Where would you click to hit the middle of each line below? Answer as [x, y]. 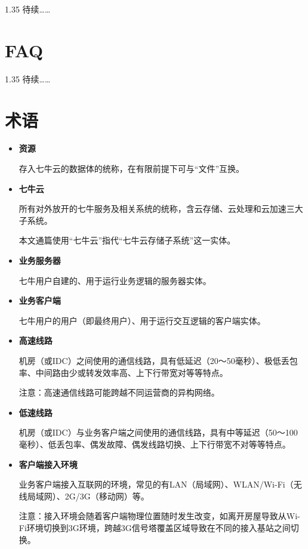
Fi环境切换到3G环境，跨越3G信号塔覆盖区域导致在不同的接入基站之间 [155, 527]
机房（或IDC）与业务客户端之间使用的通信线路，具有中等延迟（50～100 [158, 432]
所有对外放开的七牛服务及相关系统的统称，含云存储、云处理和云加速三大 [161, 209]
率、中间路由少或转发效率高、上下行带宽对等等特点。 [123, 372]
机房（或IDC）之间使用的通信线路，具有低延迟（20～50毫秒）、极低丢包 [158, 360]
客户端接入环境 [48, 464]
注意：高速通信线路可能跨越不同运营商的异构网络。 [119, 392]
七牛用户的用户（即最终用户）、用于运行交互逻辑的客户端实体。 [142, 320]
